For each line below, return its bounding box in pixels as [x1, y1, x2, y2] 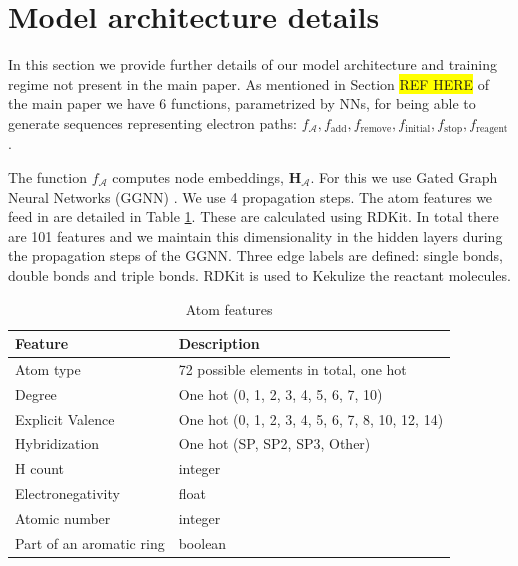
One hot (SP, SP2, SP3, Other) [178, 433, 371, 454]
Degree [15, 383, 57, 404]
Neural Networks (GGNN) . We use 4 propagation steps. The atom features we [8, 186, 493, 207]
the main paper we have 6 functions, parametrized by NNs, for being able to [8, 93, 476, 114]
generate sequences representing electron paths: [8, 112, 297, 133]
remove [360, 124, 392, 135]
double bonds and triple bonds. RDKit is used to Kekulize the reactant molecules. [8, 264, 511, 285]
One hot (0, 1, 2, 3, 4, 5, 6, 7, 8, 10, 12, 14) [178, 408, 444, 429]
